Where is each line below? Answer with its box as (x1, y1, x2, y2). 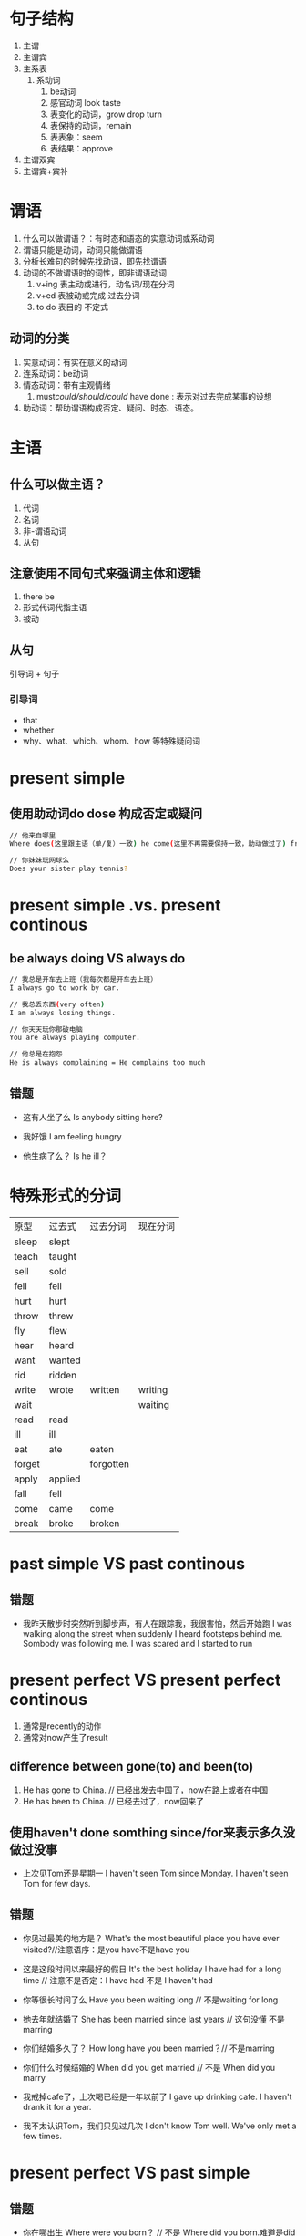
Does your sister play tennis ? (9, 864, 128, 874)
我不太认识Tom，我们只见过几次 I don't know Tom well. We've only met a (22, 2120, 297, 2131)
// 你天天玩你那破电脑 (9, 1024, 84, 1034)
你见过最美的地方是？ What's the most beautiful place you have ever (22, 1933, 280, 1944)
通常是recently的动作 (22, 1721, 102, 1732)
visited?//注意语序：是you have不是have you (22, 1944, 190, 1955)
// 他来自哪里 (9, 831, 56, 840)
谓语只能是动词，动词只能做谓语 (22, 244, 143, 255)
